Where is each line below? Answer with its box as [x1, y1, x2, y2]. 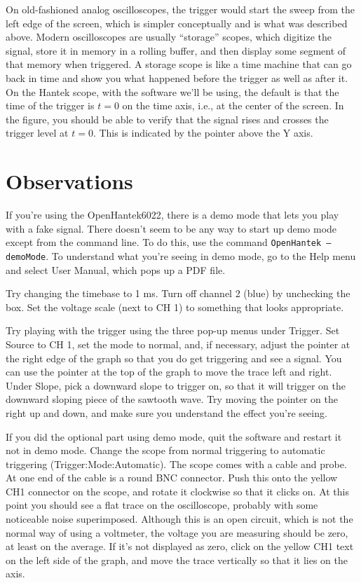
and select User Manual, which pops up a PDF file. [6, 262, 226, 277]
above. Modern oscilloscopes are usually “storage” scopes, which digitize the [6, 29, 332, 44]
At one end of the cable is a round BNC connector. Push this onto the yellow [6, 470, 338, 485]
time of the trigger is [6, 98, 95, 113]
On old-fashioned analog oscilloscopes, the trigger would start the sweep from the [6, 2, 355, 16]
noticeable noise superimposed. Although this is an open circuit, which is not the [6, 512, 353, 526]
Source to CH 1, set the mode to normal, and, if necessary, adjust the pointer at [6, 336, 350, 351]
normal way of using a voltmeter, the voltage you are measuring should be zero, [6, 525, 348, 540]
